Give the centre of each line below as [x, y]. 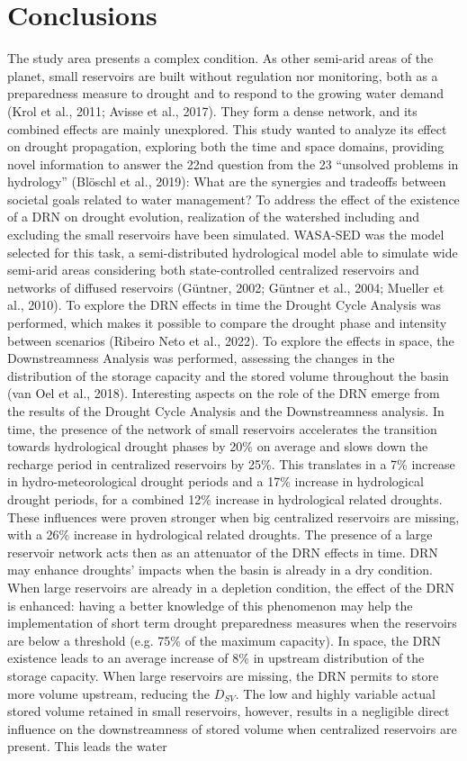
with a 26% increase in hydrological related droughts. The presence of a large [220, 535]
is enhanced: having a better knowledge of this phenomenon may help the [210, 605]
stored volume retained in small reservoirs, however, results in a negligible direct [229, 711]
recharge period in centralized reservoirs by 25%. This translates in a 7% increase [231, 463]
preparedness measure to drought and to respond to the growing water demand [226, 93]
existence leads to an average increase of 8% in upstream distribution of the [216, 658]
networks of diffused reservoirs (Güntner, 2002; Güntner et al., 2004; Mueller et [226, 287]
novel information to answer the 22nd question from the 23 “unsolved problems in [233, 163]
